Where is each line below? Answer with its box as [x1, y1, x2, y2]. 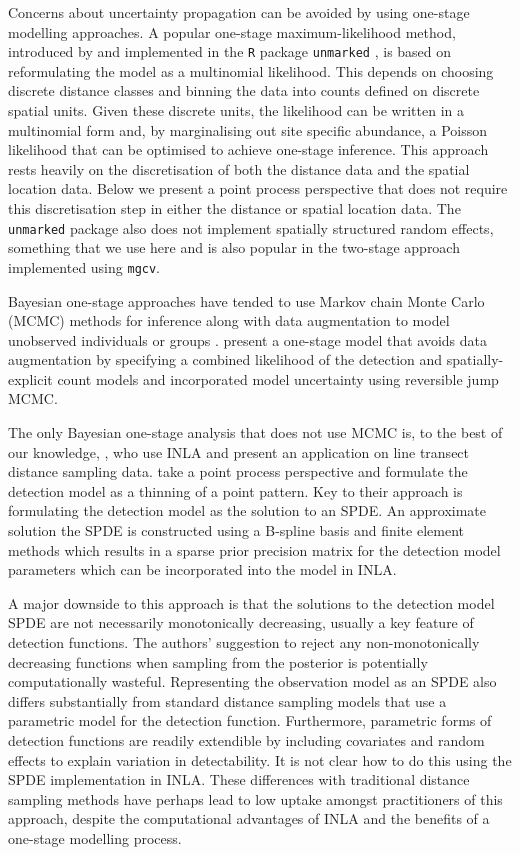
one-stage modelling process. [8, 827, 182, 848]
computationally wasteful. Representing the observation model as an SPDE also [8, 671, 497, 692]
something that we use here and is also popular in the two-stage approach [8, 237, 460, 258]
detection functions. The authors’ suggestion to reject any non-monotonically [8, 632, 480, 652]
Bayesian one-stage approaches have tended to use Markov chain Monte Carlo [8, 290, 485, 311]
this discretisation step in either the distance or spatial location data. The [8, 198, 461, 218]
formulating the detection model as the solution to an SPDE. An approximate [8, 500, 487, 521]
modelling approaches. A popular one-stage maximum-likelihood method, [8, 21, 456, 42]
